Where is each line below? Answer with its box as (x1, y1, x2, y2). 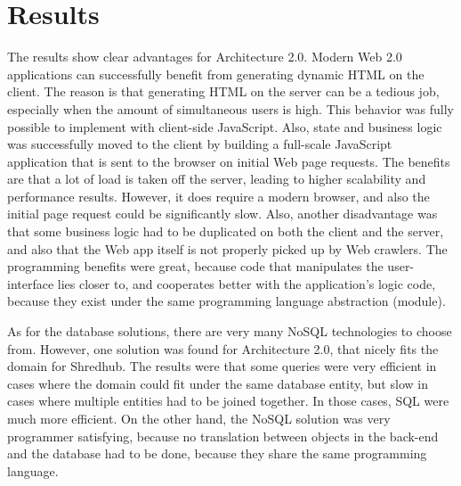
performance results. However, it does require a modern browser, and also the (7, 186, 430, 205)
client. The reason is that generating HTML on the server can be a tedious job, (7, 82, 440, 101)
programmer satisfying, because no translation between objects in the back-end (7, 426, 439, 445)
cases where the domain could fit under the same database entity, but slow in (7, 374, 428, 392)
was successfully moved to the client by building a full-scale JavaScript (7, 135, 392, 153)
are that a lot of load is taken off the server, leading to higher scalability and (7, 169, 426, 188)
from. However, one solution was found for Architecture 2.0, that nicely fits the (7, 339, 439, 358)
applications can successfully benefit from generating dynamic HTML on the (7, 64, 425, 83)
